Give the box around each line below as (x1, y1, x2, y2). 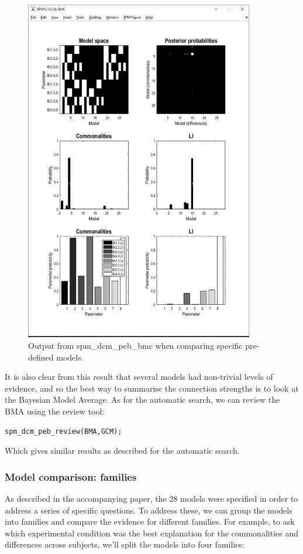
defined (28, 351, 54, 363)
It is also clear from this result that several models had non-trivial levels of (5, 371, 273, 383)
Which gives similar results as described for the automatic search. (5, 444, 240, 457)
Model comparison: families (5, 469, 137, 484)
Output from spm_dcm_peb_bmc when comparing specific (28, 339, 243, 352)
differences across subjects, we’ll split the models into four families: (5, 538, 245, 550)
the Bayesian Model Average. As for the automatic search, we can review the (5, 393, 280, 406)
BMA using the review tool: (5, 405, 105, 417)
